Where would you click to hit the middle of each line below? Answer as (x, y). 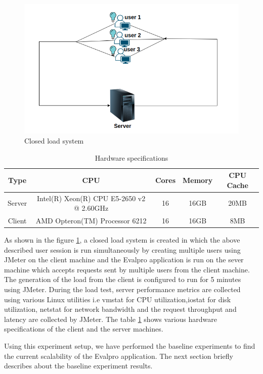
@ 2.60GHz (91, 208)
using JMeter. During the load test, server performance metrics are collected (122, 289)
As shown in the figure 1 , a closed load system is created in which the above (122, 240)
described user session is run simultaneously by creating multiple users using (122, 249)
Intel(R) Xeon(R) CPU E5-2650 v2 (91, 198)
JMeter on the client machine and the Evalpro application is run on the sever (124, 260)
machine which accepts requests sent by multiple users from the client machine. (127, 269)
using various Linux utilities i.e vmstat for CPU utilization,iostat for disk (118, 299)
